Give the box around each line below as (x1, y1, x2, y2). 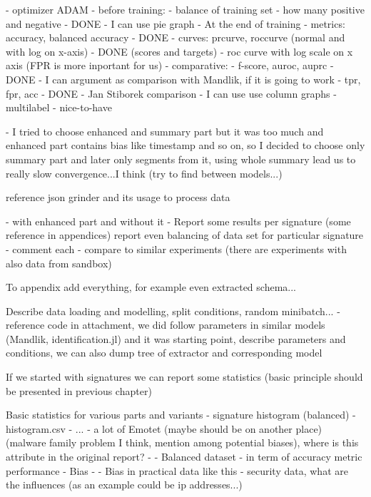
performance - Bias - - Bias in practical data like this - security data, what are (6, 463, 348, 478)
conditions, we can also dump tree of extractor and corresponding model (6, 345, 322, 360)
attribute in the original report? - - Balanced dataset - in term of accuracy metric (6, 449, 362, 464)
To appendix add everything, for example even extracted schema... (6, 280, 296, 294)
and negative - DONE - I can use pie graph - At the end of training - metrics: (6, 16, 345, 31)
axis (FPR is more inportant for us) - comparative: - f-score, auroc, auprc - (6, 58, 334, 73)
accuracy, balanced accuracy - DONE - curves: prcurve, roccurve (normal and (6, 30, 345, 45)
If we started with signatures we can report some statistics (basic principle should (6, 369, 363, 384)
